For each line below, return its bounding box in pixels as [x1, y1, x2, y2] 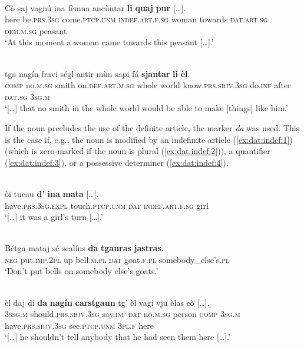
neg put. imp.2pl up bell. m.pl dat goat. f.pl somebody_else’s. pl [5, 253, 230, 265]
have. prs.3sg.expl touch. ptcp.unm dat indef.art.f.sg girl [5, 199, 209, 211]
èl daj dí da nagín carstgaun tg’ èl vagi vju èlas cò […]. [5, 296, 210, 308]
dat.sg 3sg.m [5, 90, 50, 102]
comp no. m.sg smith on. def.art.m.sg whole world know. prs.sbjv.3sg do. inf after [5, 79, 291, 91]
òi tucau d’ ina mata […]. [5, 187, 99, 199]
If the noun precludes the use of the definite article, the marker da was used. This [5, 121, 300, 134]
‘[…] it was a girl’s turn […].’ [5, 211, 103, 223]
